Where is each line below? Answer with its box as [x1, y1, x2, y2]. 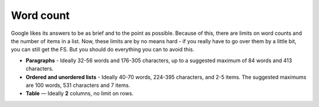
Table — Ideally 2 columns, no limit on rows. [25, 90, 134, 97]
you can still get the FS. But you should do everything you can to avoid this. [11, 46, 194, 53]
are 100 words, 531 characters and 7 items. [25, 82, 131, 89]
